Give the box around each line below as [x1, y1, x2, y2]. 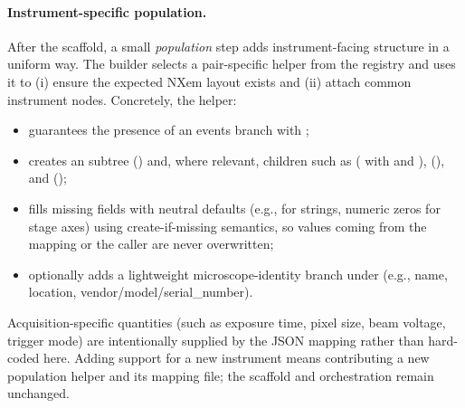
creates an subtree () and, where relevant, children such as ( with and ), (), [28, 150, 445, 169]
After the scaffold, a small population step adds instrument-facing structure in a [7, 36, 450, 55]
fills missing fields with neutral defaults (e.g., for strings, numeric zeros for [28, 198, 441, 217]
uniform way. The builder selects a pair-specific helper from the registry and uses [7, 54, 456, 73]
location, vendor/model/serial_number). [28, 282, 253, 301]
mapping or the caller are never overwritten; [28, 234, 274, 253]
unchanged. [7, 384, 70, 403]
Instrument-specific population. [7, 2, 207, 21]
